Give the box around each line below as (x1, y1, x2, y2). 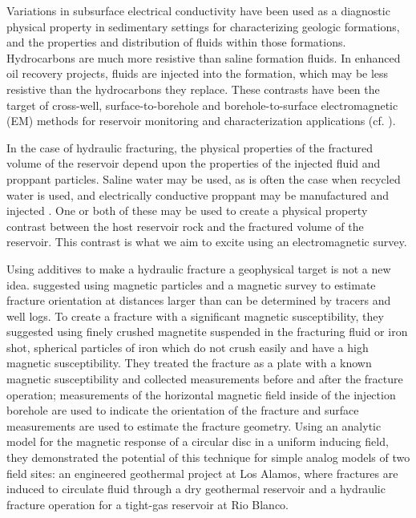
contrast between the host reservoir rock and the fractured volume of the (6, 217, 364, 234)
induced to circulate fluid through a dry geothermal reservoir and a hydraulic (6, 480, 386, 497)
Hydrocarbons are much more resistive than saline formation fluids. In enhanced (6, 49, 401, 66)
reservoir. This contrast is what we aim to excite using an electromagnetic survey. (6, 233, 407, 250)
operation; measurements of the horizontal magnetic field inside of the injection (6, 386, 396, 403)
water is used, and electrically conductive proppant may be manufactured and (6, 186, 390, 203)
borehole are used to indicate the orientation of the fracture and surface (6, 402, 359, 419)
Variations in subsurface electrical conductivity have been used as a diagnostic (6, 2, 390, 18)
